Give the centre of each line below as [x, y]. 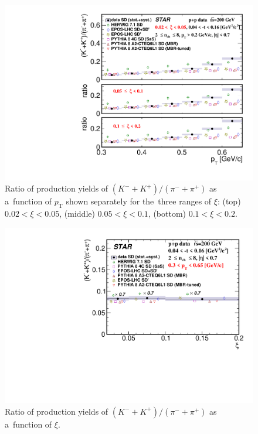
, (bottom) [167, 213]
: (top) [229, 201]
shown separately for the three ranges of [139, 201]
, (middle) [77, 213]
